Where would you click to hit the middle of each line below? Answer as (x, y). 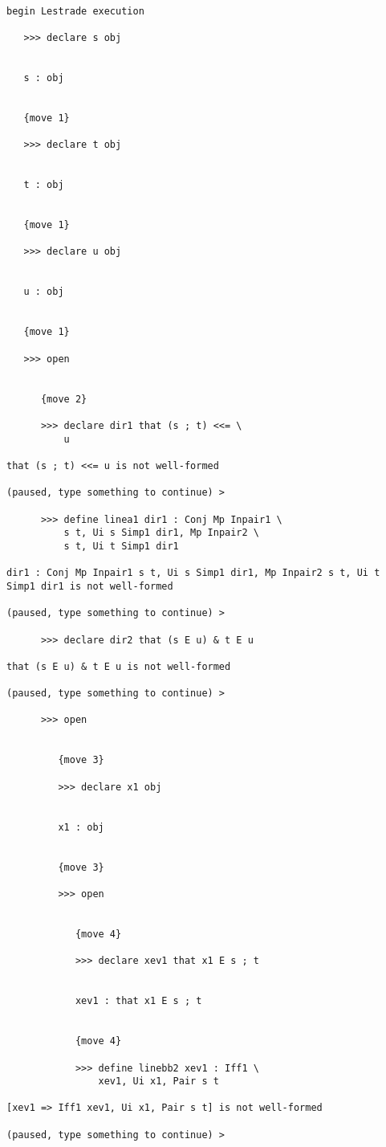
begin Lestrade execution (75, 11)
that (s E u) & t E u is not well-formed (119, 666)
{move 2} (64, 399)
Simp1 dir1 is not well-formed (90, 586)
